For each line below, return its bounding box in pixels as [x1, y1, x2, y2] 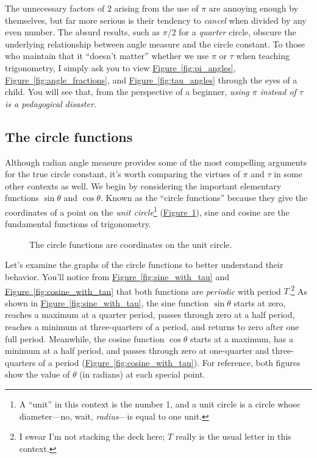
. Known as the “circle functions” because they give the [100, 191, 308, 204]
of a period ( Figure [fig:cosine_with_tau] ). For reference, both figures [38, 356, 301, 368]
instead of [260, 85, 296, 98]
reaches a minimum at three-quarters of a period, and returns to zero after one [5, 320, 299, 333]
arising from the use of [114, 2, 199, 14]
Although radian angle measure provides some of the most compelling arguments [5, 155, 307, 168]
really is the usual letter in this [175, 430, 291, 443]
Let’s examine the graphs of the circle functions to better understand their [5, 258, 283, 271]
